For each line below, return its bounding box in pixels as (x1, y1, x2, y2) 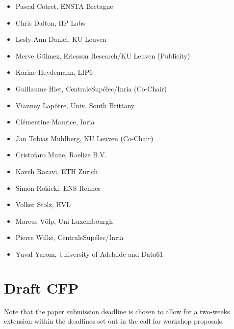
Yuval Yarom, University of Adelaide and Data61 (15, 248, 163, 259)
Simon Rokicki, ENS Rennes (15, 182, 101, 193)
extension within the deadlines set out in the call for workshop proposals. (4, 316, 224, 326)
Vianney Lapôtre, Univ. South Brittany (15, 100, 135, 110)
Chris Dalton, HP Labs (15, 17, 85, 28)
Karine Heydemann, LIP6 (15, 67, 93, 77)
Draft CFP (4, 277, 79, 298)
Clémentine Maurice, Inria (15, 117, 95, 127)
